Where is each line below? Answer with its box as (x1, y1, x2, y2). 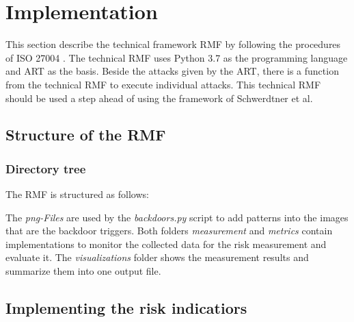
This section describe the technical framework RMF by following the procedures (5, 37, 341, 51)
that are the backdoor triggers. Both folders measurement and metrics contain (5, 223, 333, 238)
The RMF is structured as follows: (5, 187, 149, 201)
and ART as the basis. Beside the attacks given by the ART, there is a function (5, 64, 339, 78)
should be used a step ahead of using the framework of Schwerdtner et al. (5, 90, 313, 105)
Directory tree (5, 160, 86, 177)
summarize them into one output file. (5, 264, 161, 278)
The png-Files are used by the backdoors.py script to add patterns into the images (5, 210, 349, 224)
